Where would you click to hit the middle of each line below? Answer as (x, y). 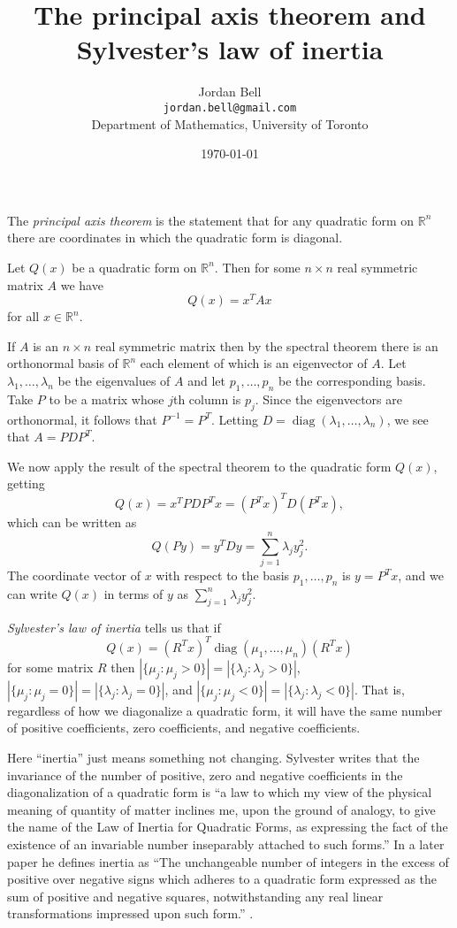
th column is (207, 399)
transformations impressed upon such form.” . (130, 913)
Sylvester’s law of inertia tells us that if (114, 627)
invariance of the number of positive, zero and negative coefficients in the (205, 775)
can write (32, 593)
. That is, (379, 689)
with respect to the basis (223, 575)
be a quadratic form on (134, 267)
